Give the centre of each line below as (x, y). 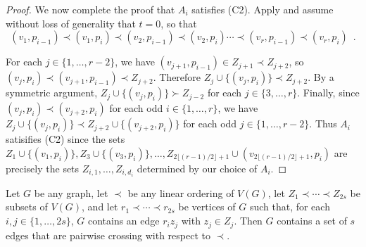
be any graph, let (71, 192)
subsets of (27, 207)
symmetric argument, (52, 93)
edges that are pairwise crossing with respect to (108, 235)
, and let (100, 207)
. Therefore (177, 77)
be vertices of (207, 207)
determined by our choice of (197, 168)
